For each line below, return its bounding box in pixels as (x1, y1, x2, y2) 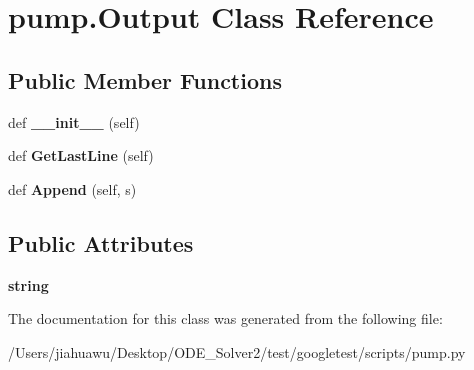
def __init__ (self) (8, 111, 140, 132)
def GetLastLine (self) (8, 145, 154, 166)
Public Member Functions (8, 64, 282, 95)
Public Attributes (8, 227, 194, 258)
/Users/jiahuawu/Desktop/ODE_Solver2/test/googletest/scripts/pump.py (8, 341, 466, 362)
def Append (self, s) (8, 178, 137, 199)
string (8, 274, 49, 295)
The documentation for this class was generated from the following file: (8, 308, 443, 329)
